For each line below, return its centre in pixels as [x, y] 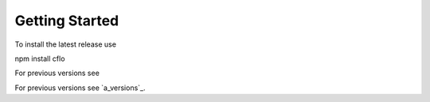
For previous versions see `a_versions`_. [80, 88]
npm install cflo [40, 59]
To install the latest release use [66, 44]
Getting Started [67, 21]
